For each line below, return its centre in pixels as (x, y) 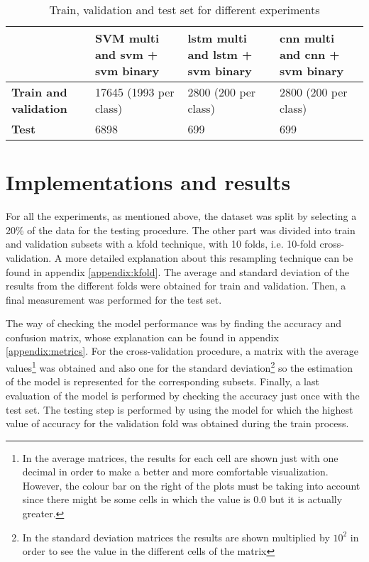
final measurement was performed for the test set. (114, 299)
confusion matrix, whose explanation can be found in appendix (142, 337)
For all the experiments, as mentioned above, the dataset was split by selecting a (181, 216)
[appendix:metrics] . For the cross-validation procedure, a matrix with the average (182, 351)
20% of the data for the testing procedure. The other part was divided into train (181, 230)
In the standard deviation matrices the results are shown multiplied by (176, 537)
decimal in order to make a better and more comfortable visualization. (175, 472)
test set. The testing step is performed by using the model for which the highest (180, 409)
